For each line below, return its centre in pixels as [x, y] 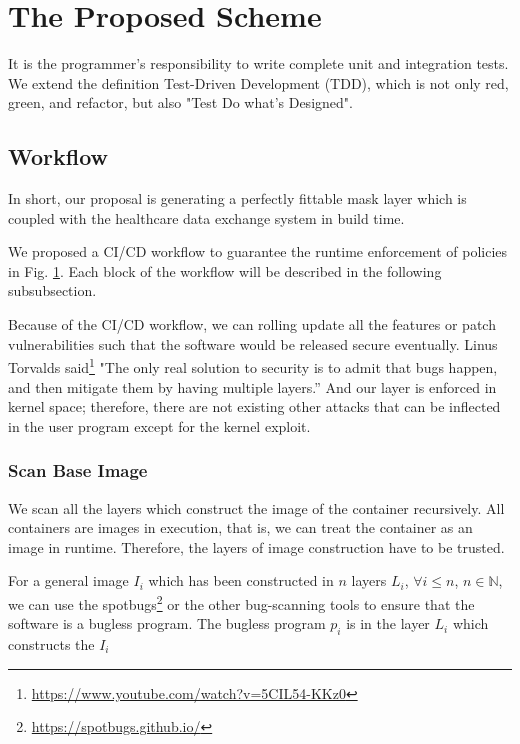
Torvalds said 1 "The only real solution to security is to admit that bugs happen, [253, 365]
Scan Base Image [78, 470]
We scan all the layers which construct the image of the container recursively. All [256, 507]
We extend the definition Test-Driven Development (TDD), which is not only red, [258, 82]
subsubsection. [52, 290]
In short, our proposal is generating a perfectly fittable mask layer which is [237, 198]
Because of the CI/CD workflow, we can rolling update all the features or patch [252, 324]
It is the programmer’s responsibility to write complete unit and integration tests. [258, 63]
